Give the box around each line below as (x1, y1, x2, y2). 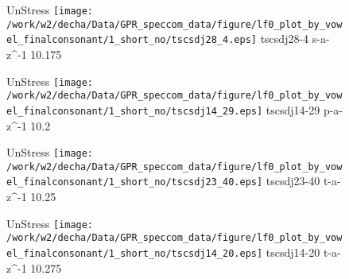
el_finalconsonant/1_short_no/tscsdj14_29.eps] (6, 105, 263, 117)
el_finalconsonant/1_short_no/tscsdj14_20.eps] (6, 248, 263, 259)
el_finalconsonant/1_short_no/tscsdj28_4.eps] (6, 34, 257, 46)
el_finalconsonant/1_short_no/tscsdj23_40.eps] (6, 176, 263, 188)
